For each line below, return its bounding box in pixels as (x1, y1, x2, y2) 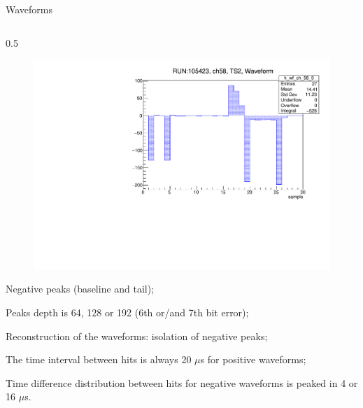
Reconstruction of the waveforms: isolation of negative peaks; (6, 328, 268, 343)
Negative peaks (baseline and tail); (6, 281, 155, 296)
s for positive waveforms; (200, 352, 306, 367)
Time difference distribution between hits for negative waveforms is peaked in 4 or (6, 375, 358, 390)
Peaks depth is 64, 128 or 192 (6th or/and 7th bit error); (6, 305, 249, 320)
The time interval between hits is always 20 (6, 352, 192, 367)
